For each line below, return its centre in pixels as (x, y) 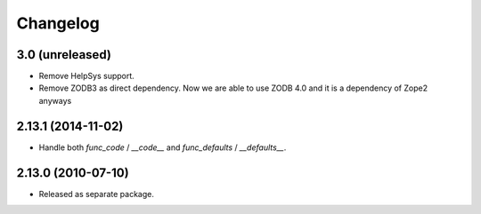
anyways (55, 100)
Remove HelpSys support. (87, 76)
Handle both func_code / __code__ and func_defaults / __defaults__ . (163, 147)
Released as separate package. (97, 194)
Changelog (58, 23)
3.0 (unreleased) (64, 55)
